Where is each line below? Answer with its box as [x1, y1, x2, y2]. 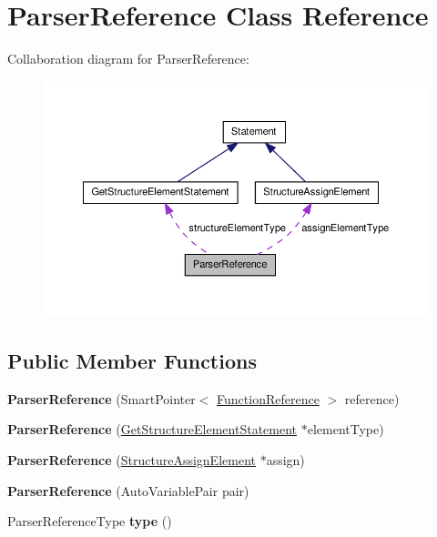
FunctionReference [217, 389, 320, 408]
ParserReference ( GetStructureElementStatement [7, 420, 298, 439]
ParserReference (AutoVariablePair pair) [7, 481, 249, 500]
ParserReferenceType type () [7, 512, 172, 531]
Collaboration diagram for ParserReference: [7, 49, 249, 68]
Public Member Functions [7, 346, 257, 374]
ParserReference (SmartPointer [7, 389, 196, 408]
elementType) [307, 420, 384, 439]
